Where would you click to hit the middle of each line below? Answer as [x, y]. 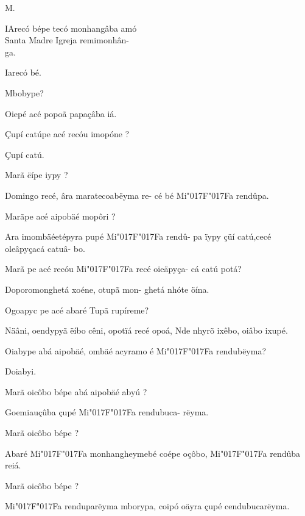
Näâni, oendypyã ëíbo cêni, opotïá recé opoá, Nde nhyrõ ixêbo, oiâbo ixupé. [146, 330]
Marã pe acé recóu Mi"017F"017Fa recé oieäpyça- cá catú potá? [123, 269]
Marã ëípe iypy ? [37, 175]
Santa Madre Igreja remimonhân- [67, 40]
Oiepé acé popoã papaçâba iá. [61, 113]
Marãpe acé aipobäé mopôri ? [60, 216]
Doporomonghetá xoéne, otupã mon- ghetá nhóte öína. [107, 289]
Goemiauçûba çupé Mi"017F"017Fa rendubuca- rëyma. [107, 412]
